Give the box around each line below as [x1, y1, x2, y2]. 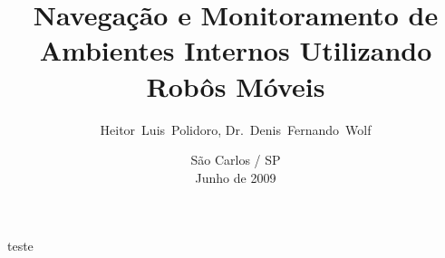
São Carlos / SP [190, 150, 281, 169]
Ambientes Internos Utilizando [39, 32, 432, 69]
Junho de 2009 [195, 167, 276, 186]
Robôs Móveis [146, 67, 325, 104]
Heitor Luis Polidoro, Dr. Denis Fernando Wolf [100, 119, 372, 139]
